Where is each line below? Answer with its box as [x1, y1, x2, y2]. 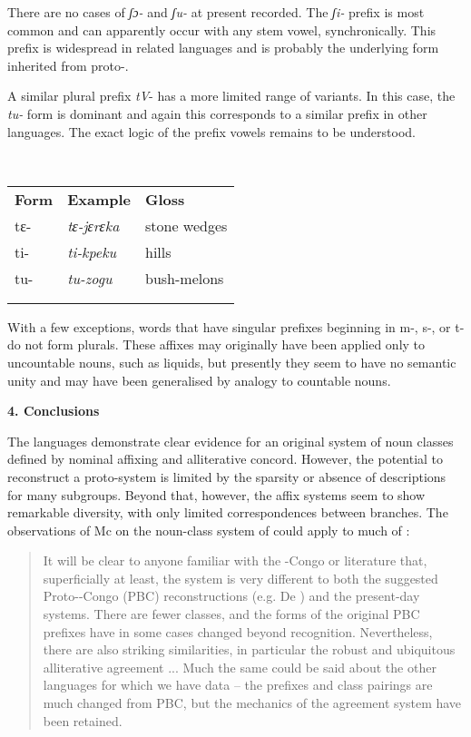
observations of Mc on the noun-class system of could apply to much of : [7, 520, 410, 539]
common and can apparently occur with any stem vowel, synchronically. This [7, 20, 437, 39]
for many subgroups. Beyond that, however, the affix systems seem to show [7, 485, 426, 504]
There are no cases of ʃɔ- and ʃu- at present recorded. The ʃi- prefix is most [7, 3, 425, 21]
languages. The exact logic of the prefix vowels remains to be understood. [7, 122, 416, 141]
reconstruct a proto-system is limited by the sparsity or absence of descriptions [7, 467, 446, 486]
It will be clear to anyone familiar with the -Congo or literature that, [43, 551, 427, 570]
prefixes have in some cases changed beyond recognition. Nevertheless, [43, 622, 433, 641]
